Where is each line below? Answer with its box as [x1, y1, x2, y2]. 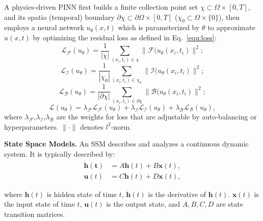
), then [218, 11, 240, 22]
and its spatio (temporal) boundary [4, 11, 115, 22]
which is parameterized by [118, 22, 200, 33]
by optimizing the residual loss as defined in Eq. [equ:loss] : [33, 32, 217, 42]
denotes [80, 121, 104, 132]
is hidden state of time [46, 188, 117, 199]
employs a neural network [4, 22, 84, 33]
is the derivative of [148, 188, 206, 199]
